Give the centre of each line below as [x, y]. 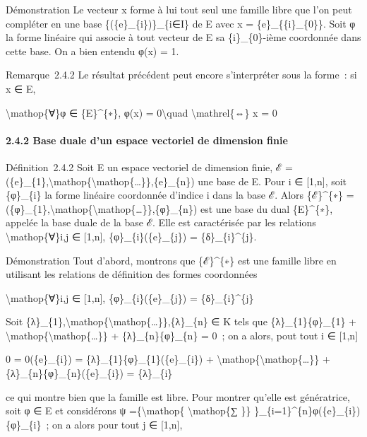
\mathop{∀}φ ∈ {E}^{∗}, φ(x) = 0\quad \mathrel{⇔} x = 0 [142, 112]
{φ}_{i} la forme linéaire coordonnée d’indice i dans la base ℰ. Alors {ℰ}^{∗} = [180, 195]
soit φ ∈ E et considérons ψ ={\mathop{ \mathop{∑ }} [128, 410]
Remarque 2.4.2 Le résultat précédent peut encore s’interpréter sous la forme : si [181, 75]
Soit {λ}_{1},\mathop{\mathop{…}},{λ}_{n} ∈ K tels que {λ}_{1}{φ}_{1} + [181, 321]
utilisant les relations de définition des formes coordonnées [132, 274]
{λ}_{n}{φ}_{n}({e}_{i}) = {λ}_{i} [89, 373]
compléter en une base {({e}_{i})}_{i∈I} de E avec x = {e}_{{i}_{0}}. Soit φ [181, 23]
